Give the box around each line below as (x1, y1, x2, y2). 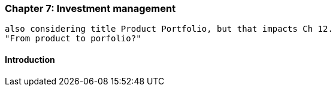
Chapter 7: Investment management (5, 2, 176, 14)
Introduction (5, 54, 55, 65)
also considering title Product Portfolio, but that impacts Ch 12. (5, 24, 333, 34)
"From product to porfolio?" (5, 34, 141, 44)
